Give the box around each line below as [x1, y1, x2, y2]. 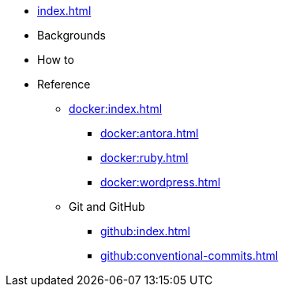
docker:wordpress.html [100, 175, 221, 189]
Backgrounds [37, 28, 106, 42]
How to [37, 53, 74, 66]
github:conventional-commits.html [100, 249, 279, 262]
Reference [37, 77, 91, 91]
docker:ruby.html [100, 151, 189, 164]
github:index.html [100, 224, 190, 238]
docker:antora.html [100, 126, 199, 140]
